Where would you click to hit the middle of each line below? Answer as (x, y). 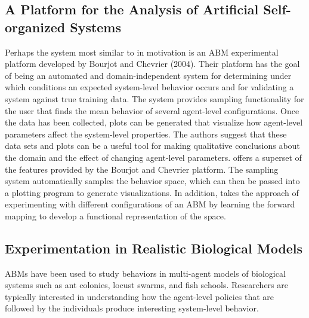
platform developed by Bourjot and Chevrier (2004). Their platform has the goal (152, 64)
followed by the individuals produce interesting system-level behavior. (132, 308)
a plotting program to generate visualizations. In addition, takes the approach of (152, 192)
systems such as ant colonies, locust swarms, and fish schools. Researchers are (146, 285)
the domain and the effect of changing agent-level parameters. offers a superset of (153, 157)
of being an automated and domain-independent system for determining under (148, 75)
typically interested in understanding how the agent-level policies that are (140, 296)
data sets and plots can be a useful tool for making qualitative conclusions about (152, 146)
